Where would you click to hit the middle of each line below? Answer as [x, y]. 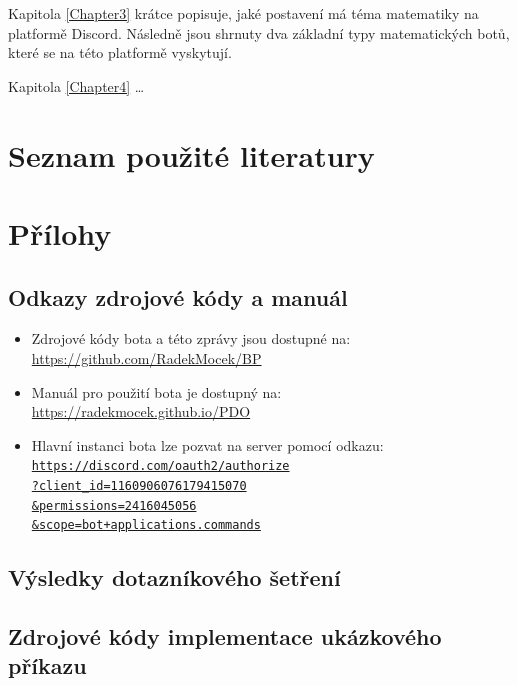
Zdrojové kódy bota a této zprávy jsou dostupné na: [191, 338]
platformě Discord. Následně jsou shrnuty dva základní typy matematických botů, [259, 32]
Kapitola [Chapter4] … [76, 85]
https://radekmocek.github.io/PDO [141, 411]
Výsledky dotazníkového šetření [174, 577]
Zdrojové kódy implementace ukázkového [225, 636]
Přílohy [60, 232]
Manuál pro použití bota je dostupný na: [156, 391]
